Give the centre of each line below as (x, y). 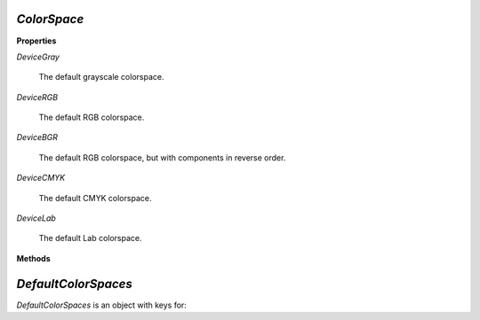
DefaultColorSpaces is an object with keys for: (101, 305)
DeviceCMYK (41, 178)
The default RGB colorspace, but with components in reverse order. (162, 157)
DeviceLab (36, 218)
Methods (33, 258)
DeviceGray (38, 57)
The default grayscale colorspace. (101, 77)
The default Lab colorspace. (90, 238)
